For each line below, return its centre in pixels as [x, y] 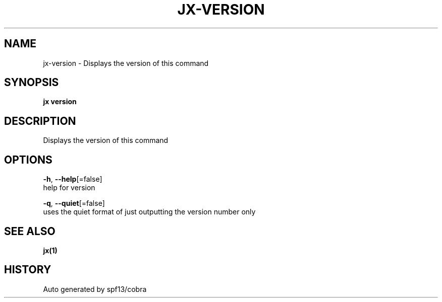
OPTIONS [28, 160]
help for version [69, 188]
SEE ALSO [30, 231]
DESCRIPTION [40, 121]
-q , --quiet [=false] [74, 203]
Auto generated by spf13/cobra [95, 289]
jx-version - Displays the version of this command [126, 63]
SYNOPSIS [32, 83]
